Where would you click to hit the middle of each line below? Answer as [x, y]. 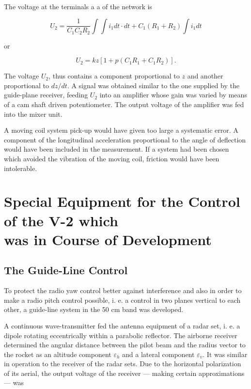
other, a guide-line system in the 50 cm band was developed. [94, 309]
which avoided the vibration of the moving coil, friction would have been [112, 158]
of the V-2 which [61, 220]
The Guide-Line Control [66, 270]
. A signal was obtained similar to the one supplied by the [153, 85]
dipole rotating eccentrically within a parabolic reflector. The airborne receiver [121, 335]
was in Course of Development [108, 239]
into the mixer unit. [33, 114]
